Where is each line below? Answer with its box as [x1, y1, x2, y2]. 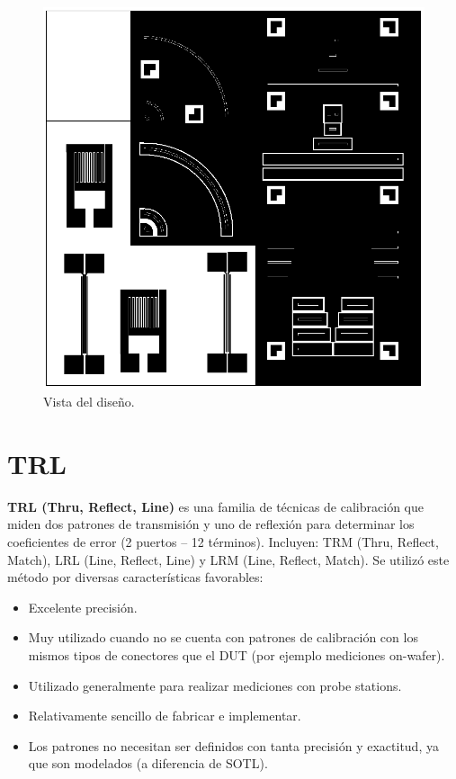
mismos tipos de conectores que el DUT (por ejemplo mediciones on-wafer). [28, 646, 445, 664]
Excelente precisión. [28, 597, 138, 616]
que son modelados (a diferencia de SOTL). [28, 754, 268, 773]
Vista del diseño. [43, 392, 135, 411]
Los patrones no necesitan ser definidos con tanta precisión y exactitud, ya [28, 736, 439, 755]
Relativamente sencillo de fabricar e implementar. [28, 706, 301, 725]
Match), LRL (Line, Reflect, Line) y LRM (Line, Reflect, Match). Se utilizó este [7, 550, 450, 569]
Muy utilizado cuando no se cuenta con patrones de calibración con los [28, 628, 418, 647]
